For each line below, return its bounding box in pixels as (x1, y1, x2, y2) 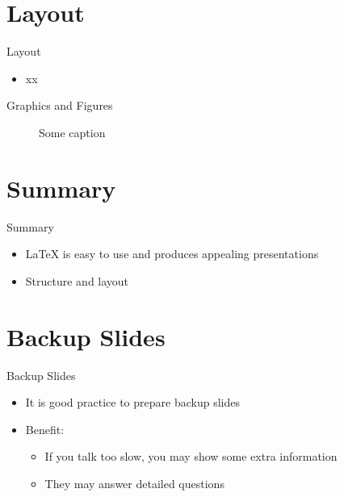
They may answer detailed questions (44, 474, 224, 491)
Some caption (39, 123, 106, 140)
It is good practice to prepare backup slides (25, 394, 240, 411)
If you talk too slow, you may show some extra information (44, 448, 338, 465)
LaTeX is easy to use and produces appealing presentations (25, 245, 319, 262)
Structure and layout (25, 272, 129, 289)
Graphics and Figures (6, 97, 113, 114)
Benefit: (25, 420, 65, 437)
